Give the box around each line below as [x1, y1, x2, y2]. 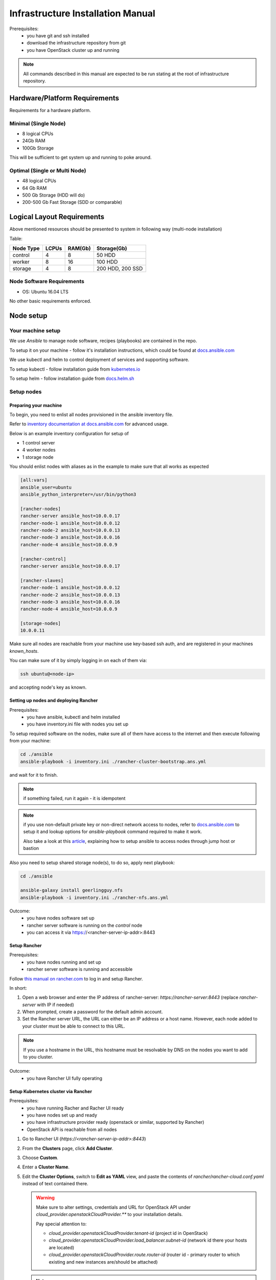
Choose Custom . [22, 1155, 59, 1161]
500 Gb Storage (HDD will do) [22, 192, 85, 198]
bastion [23, 845, 39, 851]
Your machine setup [9, 327, 61, 334]
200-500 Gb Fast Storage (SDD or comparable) [22, 199, 123, 205]
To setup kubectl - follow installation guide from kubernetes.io [9, 366, 141, 372]
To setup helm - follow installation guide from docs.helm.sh [9, 375, 134, 381]
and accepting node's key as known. [9, 684, 87, 691]
